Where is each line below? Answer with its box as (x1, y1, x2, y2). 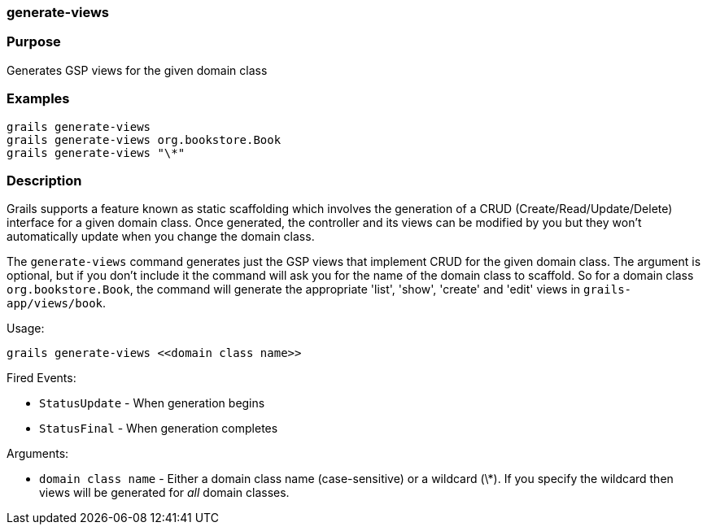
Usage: (7, 321, 45, 336)
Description (7, 172, 82, 189)
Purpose (7, 33, 61, 50)
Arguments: (7, 446, 69, 461)
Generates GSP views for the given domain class (7, 63, 268, 77)
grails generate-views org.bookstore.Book (7, 133, 281, 146)
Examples (7, 90, 70, 107)
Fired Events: (7, 371, 76, 385)
